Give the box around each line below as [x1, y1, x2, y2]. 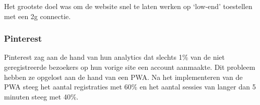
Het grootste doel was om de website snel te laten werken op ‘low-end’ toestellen [4, 1, 252, 11]
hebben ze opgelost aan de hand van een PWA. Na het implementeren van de [4, 71, 243, 82]
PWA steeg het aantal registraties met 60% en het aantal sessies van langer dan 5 [4, 81, 256, 92]
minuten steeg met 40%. [4, 91, 79, 101]
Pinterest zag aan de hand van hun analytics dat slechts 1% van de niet [4, 52, 225, 62]
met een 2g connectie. [4, 11, 71, 21]
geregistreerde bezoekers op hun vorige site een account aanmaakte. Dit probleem [4, 62, 255, 72]
